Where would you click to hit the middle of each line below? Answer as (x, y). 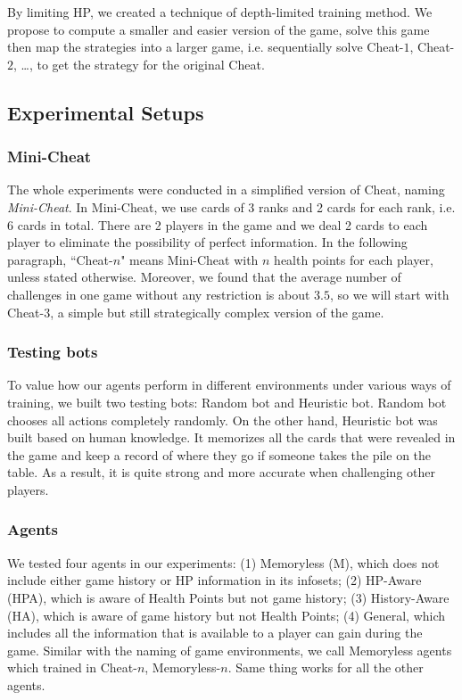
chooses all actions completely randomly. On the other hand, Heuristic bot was (223, 420)
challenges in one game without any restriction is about (159, 294)
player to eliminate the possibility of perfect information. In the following (207, 242)
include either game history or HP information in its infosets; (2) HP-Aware (214, 580)
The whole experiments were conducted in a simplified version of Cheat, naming (226, 189)
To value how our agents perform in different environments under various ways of (229, 385)
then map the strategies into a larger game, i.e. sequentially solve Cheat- (206, 47)
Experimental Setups (106, 112)
